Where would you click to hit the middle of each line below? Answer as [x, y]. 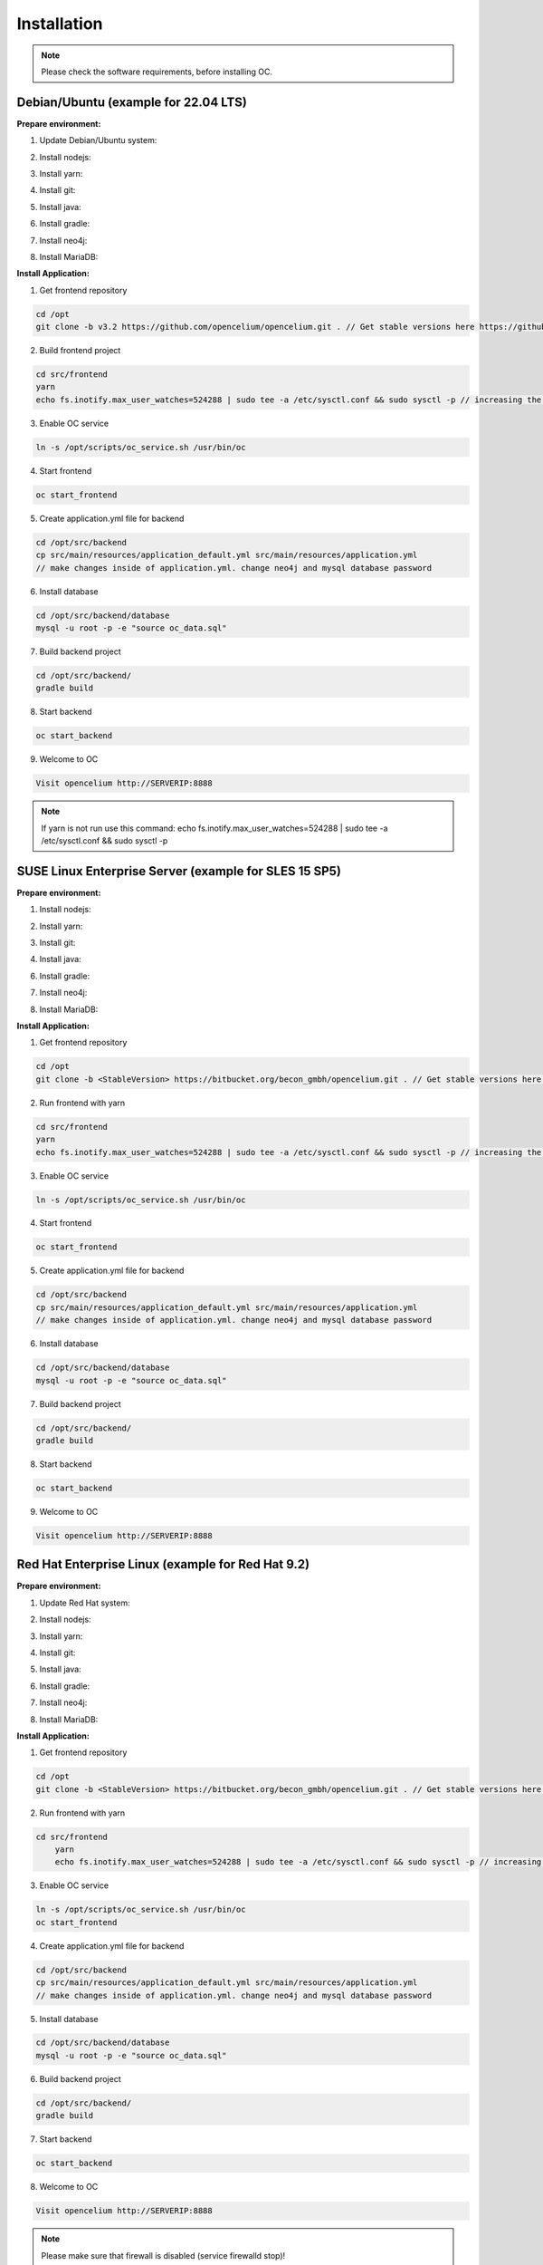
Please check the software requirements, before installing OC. [157, 72]
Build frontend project [80, 351]
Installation [60, 24]
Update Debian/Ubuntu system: [98, 140]
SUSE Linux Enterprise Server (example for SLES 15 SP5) [179, 871]
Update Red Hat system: [85, 1603]
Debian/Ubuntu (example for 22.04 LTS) [132, 102]
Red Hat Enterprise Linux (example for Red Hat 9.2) [163, 1564]
